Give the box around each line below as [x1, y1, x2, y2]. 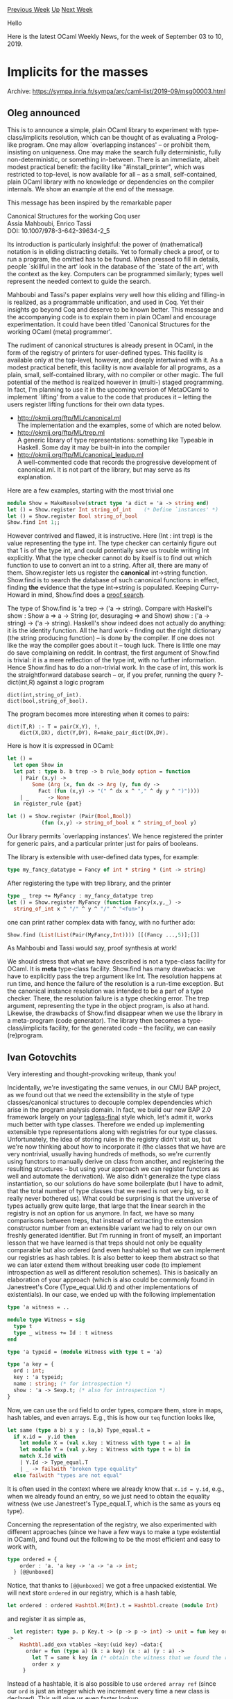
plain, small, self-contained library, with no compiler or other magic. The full [7, 370, 224, 378]
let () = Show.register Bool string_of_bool [7, 513, 138, 520]
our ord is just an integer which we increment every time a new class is [7, 1687, 210, 1696]
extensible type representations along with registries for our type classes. [7, 1128, 218, 1136]
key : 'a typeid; [13, 1374, 64, 1381]
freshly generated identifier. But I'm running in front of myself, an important [7, 1231, 222, 1240]
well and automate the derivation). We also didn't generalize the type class [7, 1172, 221, 1181]
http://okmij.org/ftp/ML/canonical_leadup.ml [17, 450, 144, 458]
